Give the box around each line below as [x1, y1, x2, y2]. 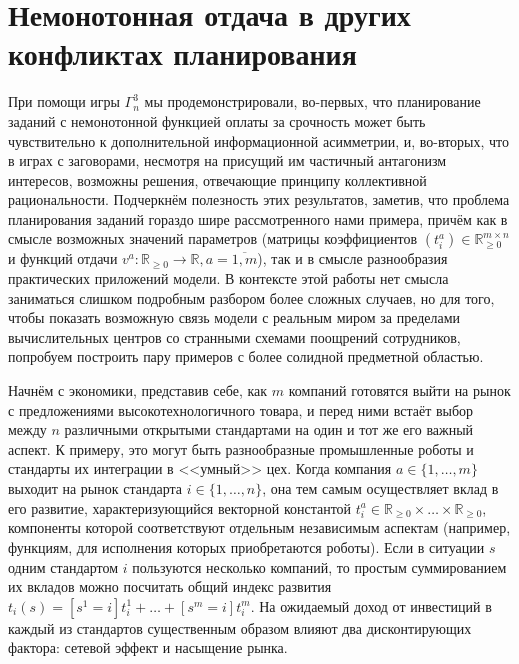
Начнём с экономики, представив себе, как [8, 380, 268, 401]
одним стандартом [8, 556, 119, 577]
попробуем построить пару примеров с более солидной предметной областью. [8, 346, 484, 367]
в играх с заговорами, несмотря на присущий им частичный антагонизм [8, 150, 447, 171]
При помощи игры [8, 91, 120, 112]
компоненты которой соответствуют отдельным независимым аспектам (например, [8, 517, 511, 538]
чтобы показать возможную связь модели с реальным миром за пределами [8, 307, 461, 328]
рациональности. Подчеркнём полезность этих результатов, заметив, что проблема [8, 189, 510, 210]
